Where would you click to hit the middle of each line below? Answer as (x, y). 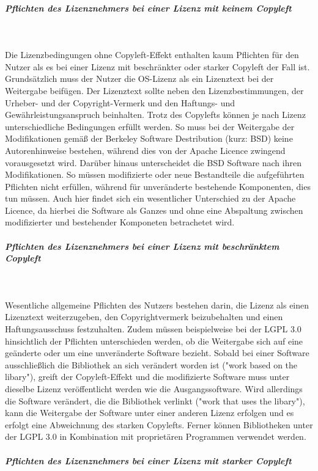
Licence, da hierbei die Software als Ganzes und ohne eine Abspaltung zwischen (154, 210)
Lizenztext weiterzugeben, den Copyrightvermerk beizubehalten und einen (144, 317)
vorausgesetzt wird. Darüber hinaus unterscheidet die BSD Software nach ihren (153, 162)
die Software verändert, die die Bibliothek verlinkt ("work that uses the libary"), (155, 400)
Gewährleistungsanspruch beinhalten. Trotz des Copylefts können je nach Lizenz (155, 115)
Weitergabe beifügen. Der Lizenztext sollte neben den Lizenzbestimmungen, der (154, 90)
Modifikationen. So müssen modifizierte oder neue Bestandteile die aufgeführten (155, 174)
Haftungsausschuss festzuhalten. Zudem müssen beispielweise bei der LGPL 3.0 (153, 329)
